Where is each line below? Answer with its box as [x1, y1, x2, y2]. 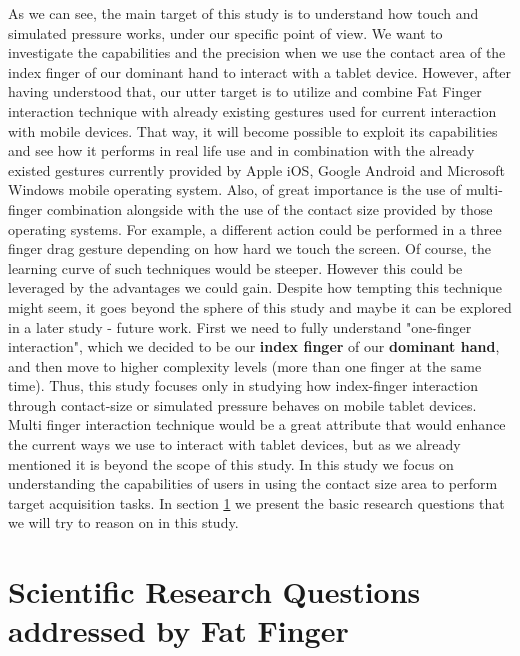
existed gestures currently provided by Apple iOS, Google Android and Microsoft [8, 159, 505, 180]
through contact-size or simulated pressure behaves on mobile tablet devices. [8, 394, 477, 415]
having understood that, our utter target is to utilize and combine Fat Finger [8, 81, 482, 102]
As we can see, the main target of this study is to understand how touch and [8, 3, 479, 23]
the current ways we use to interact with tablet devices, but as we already [8, 434, 461, 455]
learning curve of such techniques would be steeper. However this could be [8, 257, 463, 278]
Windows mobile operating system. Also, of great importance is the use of [8, 179, 462, 200]
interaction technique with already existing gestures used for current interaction [8, 100, 497, 121]
